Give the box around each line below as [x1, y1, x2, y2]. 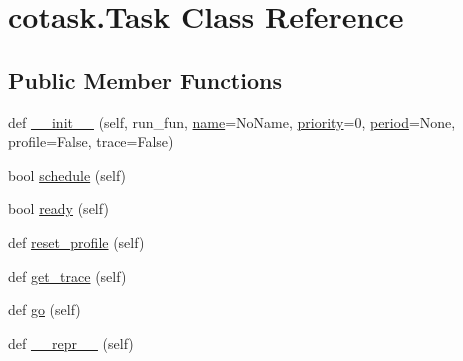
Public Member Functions [8, 64, 282, 95]
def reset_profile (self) [8, 231, 145, 252]
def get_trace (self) [8, 265, 127, 286]
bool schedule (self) [8, 164, 127, 185]
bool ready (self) [8, 198, 109, 219]
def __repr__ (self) [8, 332, 134, 353]
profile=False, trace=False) [8, 131, 174, 152]
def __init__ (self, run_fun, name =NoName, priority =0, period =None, [8, 111, 456, 132]
